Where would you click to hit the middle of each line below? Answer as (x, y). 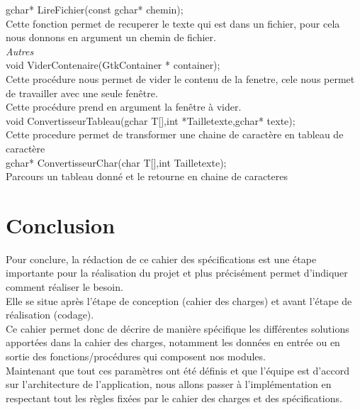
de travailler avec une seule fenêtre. (82, 93)
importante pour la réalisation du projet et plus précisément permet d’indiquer (177, 273)
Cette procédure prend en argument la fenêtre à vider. (124, 107)
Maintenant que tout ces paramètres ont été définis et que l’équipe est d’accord (178, 370)
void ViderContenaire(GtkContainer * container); (113, 65)
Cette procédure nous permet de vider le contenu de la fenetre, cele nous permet (180, 78)
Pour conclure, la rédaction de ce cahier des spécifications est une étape (161, 259)
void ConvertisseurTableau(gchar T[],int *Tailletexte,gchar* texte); (151, 120)
